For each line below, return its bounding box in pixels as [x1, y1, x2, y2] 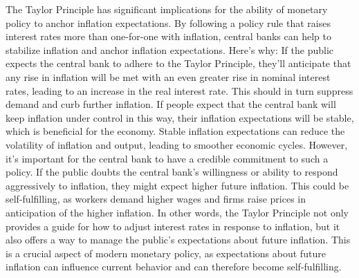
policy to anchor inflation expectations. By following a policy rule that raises [6, 15, 331, 30]
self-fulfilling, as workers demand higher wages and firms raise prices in [6, 192, 306, 206]
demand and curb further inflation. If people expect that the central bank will [6, 97, 336, 111]
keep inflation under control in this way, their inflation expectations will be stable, [6, 110, 354, 124]
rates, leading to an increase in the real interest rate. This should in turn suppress [6, 83, 353, 98]
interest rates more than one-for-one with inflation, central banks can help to [6, 29, 331, 44]
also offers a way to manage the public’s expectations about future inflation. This [6, 232, 351, 247]
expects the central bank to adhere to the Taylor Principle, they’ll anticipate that [6, 56, 351, 71]
